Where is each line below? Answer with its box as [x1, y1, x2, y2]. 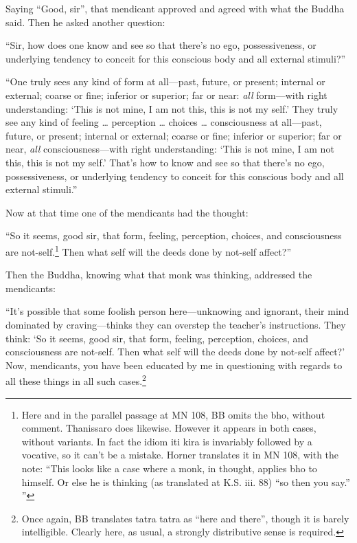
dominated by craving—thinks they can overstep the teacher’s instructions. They [5, 317, 346, 331]
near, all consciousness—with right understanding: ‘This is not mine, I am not [5, 142, 334, 156]
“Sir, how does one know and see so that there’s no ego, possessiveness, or [5, 38, 316, 52]
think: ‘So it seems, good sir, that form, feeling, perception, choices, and [5, 331, 309, 345]
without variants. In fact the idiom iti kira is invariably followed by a [21, 434, 312, 448]
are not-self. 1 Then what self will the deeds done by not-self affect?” [5, 242, 292, 258]
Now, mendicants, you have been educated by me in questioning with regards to [5, 357, 343, 372]
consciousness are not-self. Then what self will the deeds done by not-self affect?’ [5, 344, 345, 359]
